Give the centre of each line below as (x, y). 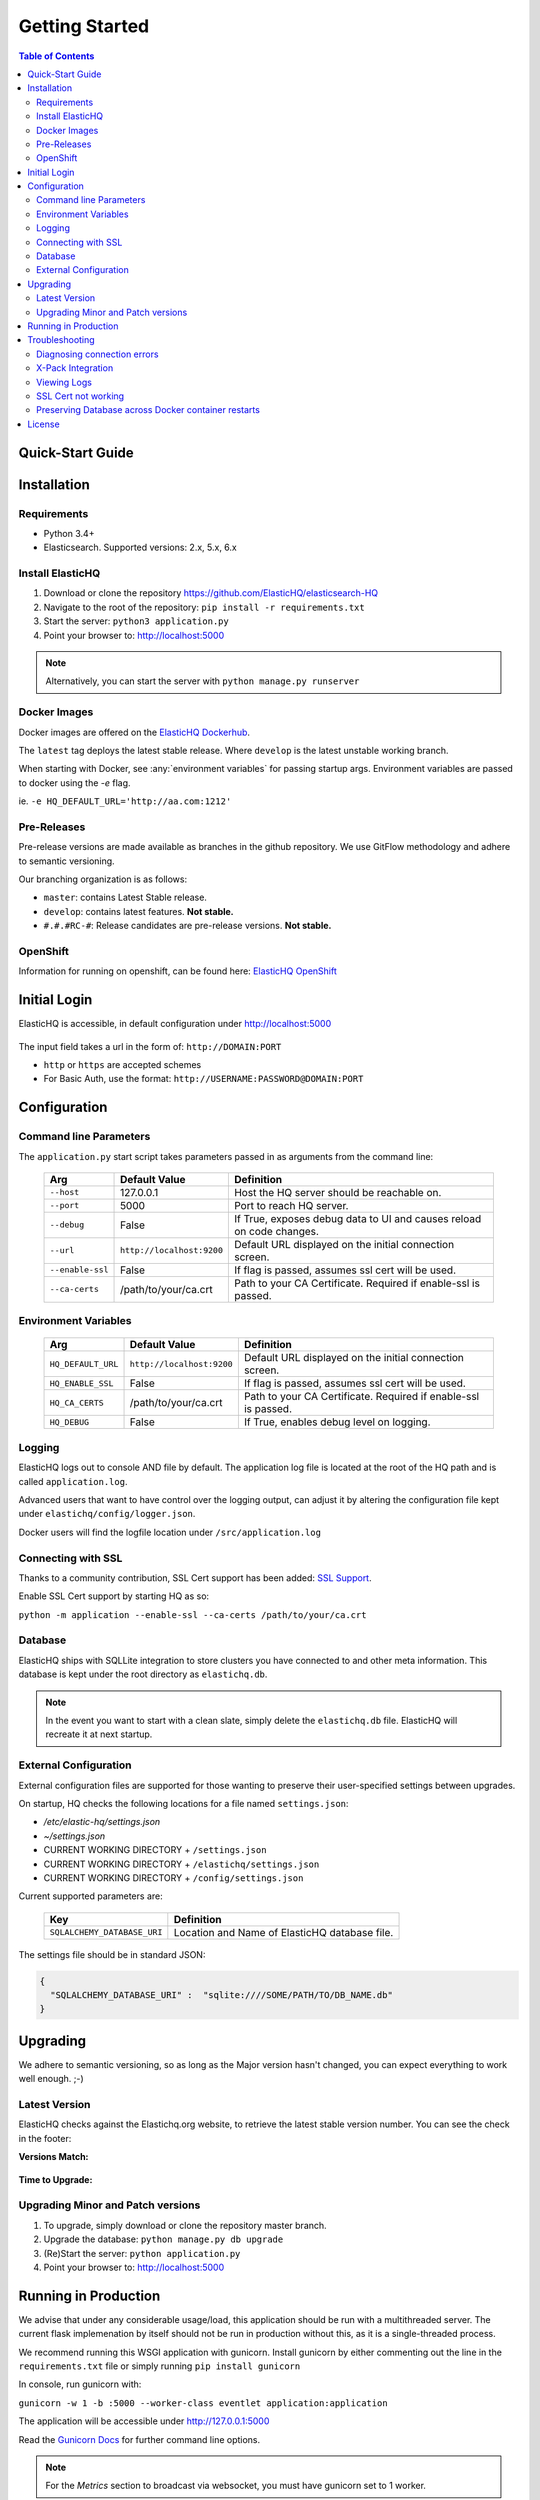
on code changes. (276, 1231)
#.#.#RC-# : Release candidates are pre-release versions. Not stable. (187, 926)
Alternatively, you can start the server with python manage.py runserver (202, 681)
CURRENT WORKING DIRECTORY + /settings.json (155, 1850)
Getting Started (84, 26)
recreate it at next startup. (99, 1734)
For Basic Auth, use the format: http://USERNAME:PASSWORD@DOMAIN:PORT (203, 1079)
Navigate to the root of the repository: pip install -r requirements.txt (204, 607)
